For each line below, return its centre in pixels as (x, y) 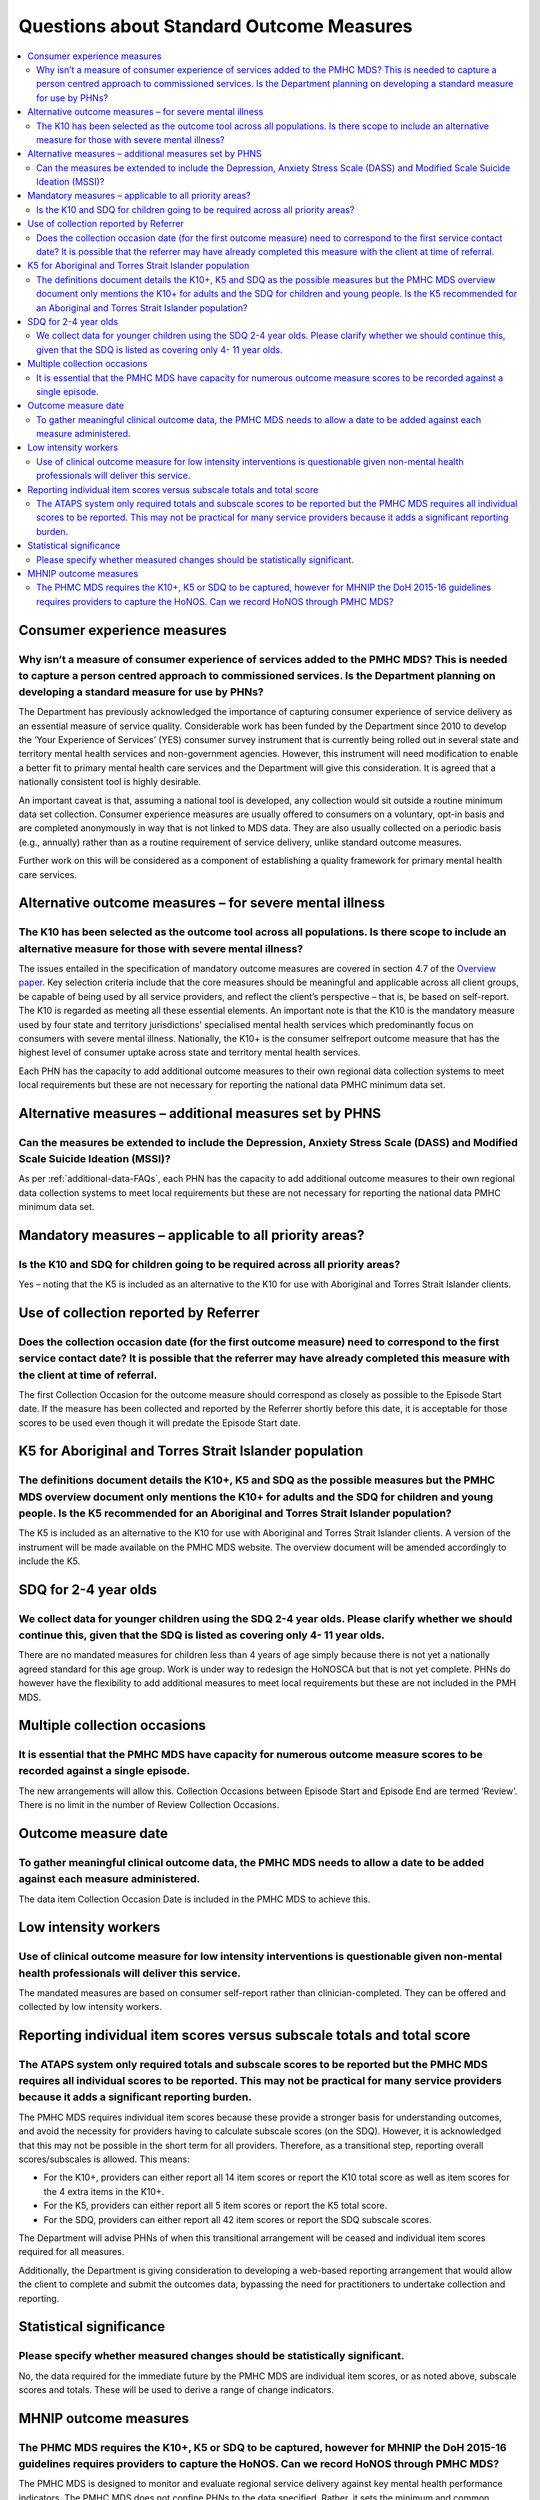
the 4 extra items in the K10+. (104, 2191)
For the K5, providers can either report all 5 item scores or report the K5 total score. (215, 2206)
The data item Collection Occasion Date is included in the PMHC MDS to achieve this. (194, 1899)
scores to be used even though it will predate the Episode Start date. (159, 1422)
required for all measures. (71, 2252)
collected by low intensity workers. (90, 2007)
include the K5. (49, 1561)
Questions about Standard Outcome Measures (215, 26)
